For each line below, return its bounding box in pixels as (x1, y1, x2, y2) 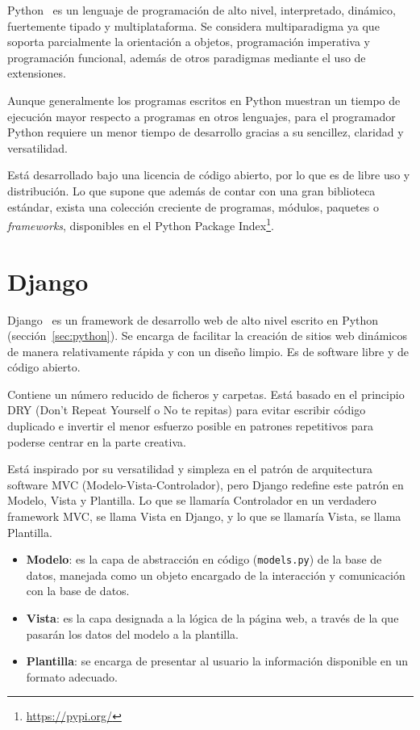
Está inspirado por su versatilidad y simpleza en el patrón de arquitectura (7, 460, 373, 477)
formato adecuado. (26, 668, 119, 685)
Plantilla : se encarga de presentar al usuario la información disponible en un (26, 652, 408, 669)
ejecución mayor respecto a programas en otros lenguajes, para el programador (7, 107, 396, 124)
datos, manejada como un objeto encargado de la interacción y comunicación (26, 566, 405, 583)
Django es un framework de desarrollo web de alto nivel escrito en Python (7, 311, 379, 328)
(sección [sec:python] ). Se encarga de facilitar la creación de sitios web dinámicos (7, 327, 407, 344)
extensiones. (7, 65, 66, 82)
